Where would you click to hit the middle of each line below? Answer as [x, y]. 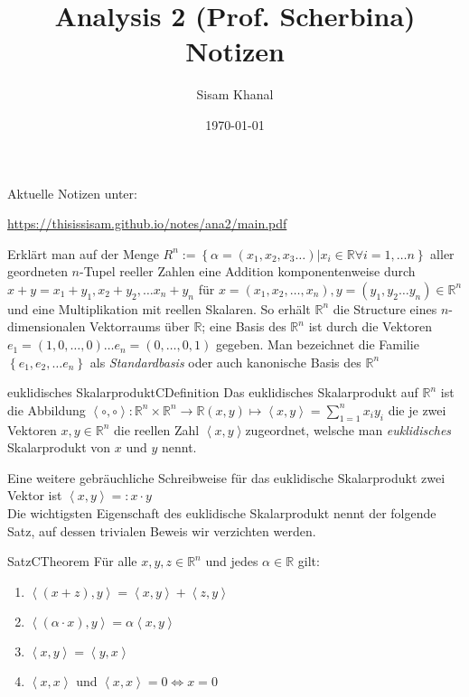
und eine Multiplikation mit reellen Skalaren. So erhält [159, 308]
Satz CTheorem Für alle [72, 561]
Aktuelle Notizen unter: [72, 193]
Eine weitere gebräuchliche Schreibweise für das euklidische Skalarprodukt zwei [226, 477]
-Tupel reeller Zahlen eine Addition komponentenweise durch [248, 271]
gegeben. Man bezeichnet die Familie [317, 344]
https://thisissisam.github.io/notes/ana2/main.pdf [147, 223]
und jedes [232, 561]
